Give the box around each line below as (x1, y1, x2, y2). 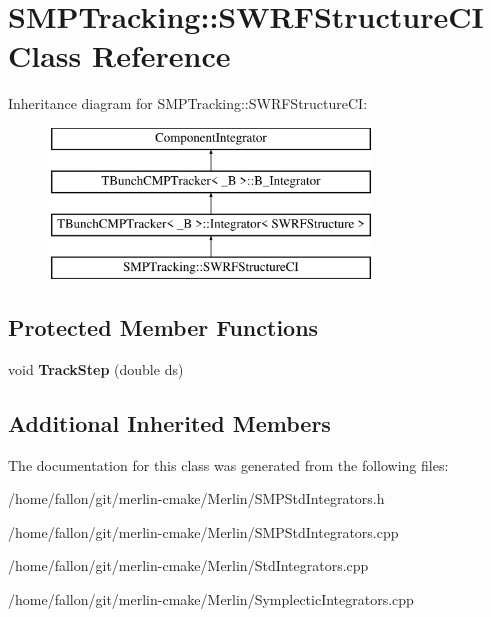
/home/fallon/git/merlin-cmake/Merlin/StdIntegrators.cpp (8, 555, 369, 576)
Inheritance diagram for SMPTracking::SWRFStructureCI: (8, 93, 368, 114)
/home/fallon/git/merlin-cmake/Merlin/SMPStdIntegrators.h (8, 488, 385, 509)
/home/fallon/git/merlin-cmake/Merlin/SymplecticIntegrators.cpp (8, 589, 414, 610)
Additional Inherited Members (8, 407, 331, 438)
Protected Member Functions (8, 312, 319, 343)
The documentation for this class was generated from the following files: (8, 454, 449, 475)
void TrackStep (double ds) (8, 358, 184, 379)
